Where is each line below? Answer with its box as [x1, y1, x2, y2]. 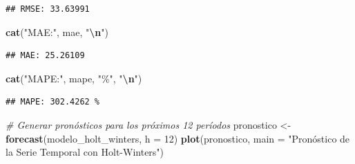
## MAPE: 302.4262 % [6, 97, 100, 107]
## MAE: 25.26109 [6, 51, 85, 61]
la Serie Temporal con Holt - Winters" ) [6, 145, 164, 159]
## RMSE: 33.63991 [6, 4, 90, 14]
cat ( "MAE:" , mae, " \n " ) [6, 24, 108, 39]
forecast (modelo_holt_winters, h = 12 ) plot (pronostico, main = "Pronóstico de [6, 131, 350, 145]
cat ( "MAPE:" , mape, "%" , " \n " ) [6, 71, 142, 85]
